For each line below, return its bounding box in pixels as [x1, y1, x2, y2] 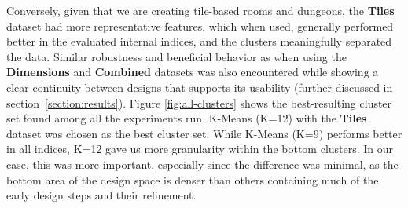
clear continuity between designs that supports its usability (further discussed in [6, 78, 393, 95]
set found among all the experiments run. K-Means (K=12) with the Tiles [6, 110, 367, 126]
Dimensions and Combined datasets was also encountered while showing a [6, 64, 379, 80]
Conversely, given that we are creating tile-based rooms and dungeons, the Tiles [6, 2, 395, 18]
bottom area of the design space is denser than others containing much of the [6, 171, 379, 188]
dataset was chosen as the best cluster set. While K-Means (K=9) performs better [6, 125, 402, 141]
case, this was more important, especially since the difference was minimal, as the [6, 155, 399, 172]
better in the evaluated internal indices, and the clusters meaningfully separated [6, 33, 392, 49]
